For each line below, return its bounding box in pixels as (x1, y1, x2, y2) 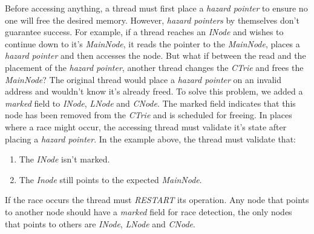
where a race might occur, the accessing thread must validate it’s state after (5, 120, 287, 133)
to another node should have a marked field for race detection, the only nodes (5, 205, 292, 218)
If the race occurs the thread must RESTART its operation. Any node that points (5, 193, 309, 206)
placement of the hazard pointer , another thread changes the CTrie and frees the (5, 61, 304, 73)
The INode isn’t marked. (19, 153, 110, 165)
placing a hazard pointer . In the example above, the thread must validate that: (5, 132, 296, 145)
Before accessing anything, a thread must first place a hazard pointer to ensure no (5, 2, 308, 14)
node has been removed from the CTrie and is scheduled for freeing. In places (5, 109, 292, 121)
